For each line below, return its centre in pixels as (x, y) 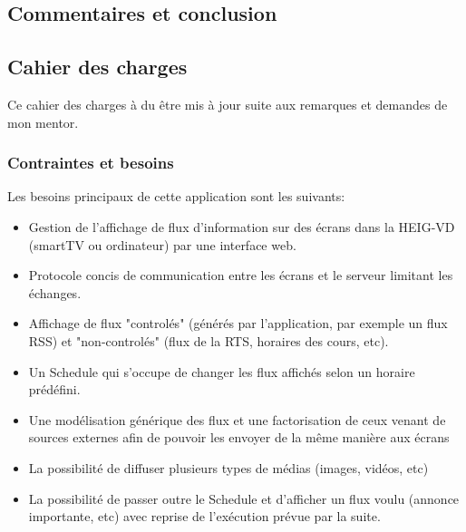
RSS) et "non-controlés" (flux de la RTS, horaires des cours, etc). (209, 340)
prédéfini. (54, 389)
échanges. (55, 292)
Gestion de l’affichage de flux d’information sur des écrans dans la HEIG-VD (242, 226)
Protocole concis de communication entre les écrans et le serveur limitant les (241, 275)
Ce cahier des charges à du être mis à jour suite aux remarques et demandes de (228, 104)
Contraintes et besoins (91, 163)
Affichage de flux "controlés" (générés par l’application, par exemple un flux (238, 323)
